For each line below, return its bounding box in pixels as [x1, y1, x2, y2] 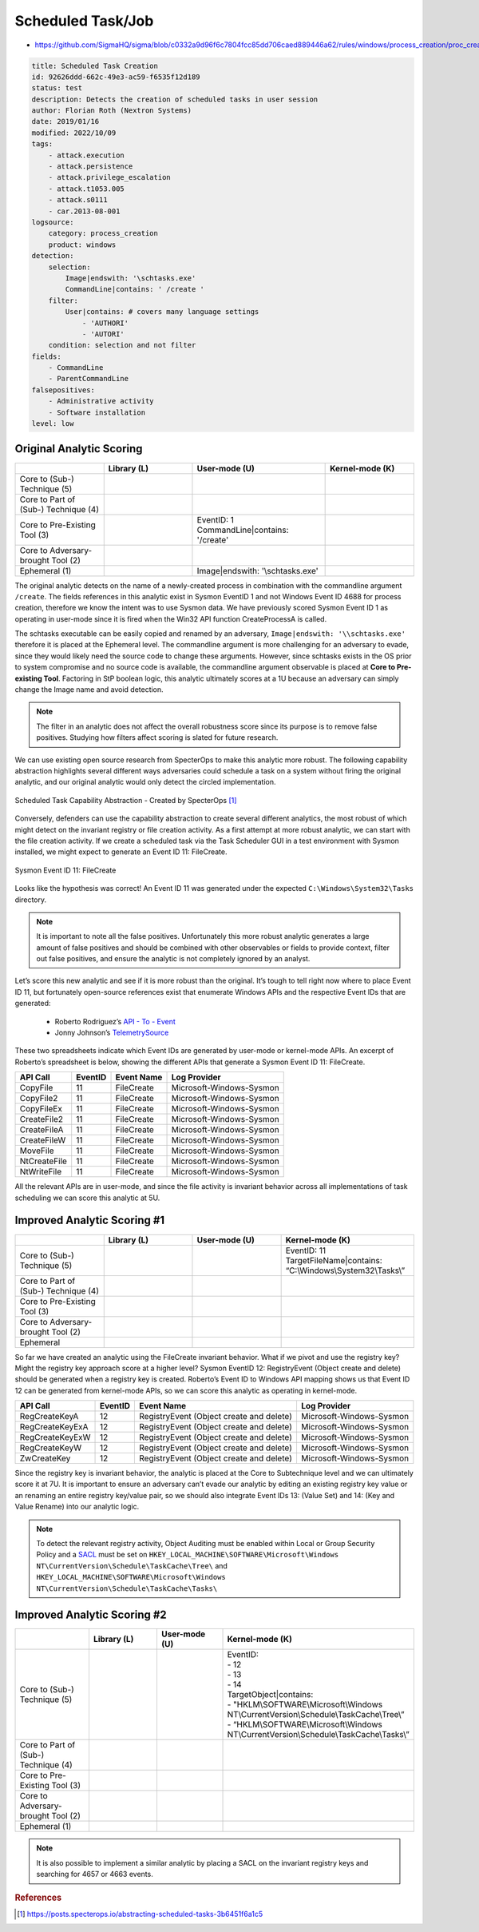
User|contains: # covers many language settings [65, 308, 259, 316]
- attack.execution [48, 150, 125, 160]
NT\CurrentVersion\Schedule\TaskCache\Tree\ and [36, 1560, 228, 1570]
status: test [31, 84, 83, 93]
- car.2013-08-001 [48, 206, 121, 216]
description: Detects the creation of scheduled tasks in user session [31, 94, 319, 104]
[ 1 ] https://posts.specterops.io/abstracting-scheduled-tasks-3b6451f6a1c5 [17, 1909, 263, 1918]
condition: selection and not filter [48, 340, 196, 350]
